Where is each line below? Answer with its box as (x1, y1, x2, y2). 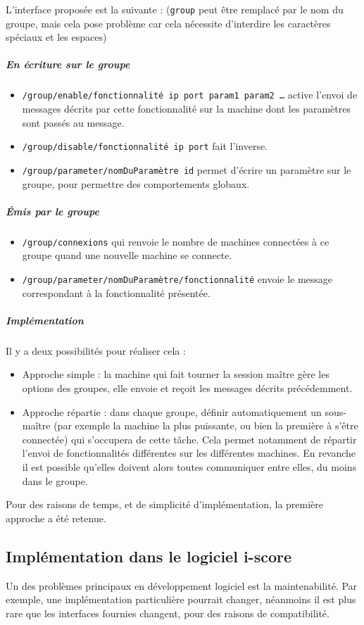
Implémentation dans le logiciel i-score (6, 545, 291, 567)
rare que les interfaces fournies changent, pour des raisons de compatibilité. (6, 605, 330, 620)
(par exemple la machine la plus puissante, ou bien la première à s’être (54, 418, 358, 433)
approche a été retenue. (6, 510, 106, 525)
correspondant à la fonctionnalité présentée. (22, 285, 211, 300)
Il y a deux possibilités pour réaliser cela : (6, 343, 186, 358)
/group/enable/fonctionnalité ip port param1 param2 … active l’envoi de (22, 87, 358, 102)
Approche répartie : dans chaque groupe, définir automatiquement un (22, 404, 322, 419)
